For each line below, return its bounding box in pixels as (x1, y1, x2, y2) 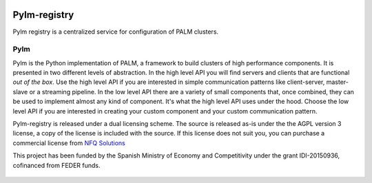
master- (326, 78, 349, 86)
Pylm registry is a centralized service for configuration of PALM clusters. (12, 28, 219, 36)
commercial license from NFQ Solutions (12, 138, 125, 147)
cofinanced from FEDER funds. (12, 161, 101, 169)
